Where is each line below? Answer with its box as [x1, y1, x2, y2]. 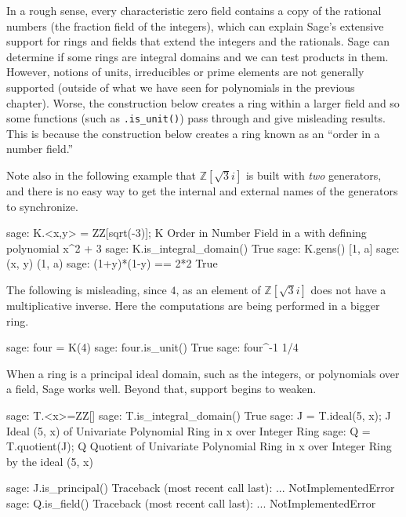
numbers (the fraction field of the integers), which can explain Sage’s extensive [6, 17, 384, 34]
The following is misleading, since [6, 281, 167, 297]
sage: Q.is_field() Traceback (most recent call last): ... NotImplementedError [6, 494, 376, 511]
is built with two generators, [245, 167, 382, 183]
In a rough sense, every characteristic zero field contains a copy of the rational [6, 2, 382, 18]
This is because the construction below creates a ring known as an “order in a [6, 125, 380, 141]
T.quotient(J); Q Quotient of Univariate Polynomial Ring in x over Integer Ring [6, 438, 392, 454]
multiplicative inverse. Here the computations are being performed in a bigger [6, 297, 380, 313]
